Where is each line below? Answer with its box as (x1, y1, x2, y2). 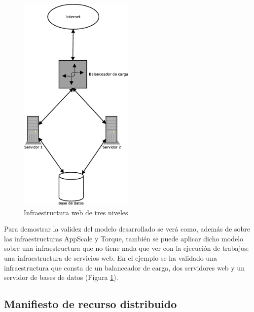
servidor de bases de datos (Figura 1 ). (4, 272, 118, 282)
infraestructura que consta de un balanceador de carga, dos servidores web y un (4, 262, 245, 273)
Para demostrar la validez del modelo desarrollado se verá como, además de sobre (4, 224, 250, 234)
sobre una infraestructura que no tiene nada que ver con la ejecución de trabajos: (4, 243, 249, 253)
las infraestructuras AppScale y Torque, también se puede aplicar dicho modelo (4, 233, 244, 243)
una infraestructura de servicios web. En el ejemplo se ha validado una (4, 253, 217, 263)
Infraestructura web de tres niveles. (24, 207, 130, 217)
